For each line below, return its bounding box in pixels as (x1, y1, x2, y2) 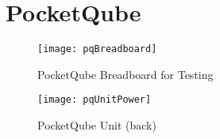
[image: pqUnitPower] (37, 94, 152, 106)
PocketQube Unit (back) (37, 117, 156, 133)
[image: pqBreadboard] (37, 43, 157, 55)
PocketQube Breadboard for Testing (37, 66, 214, 82)
